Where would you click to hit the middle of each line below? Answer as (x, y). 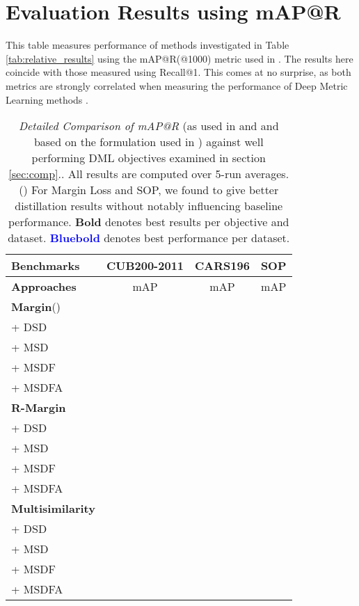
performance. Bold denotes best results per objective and (149, 222)
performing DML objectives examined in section (149, 158)
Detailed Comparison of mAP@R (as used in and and (149, 126)
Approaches (44, 287)
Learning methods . (47, 99)
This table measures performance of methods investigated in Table (147, 45)
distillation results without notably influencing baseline (149, 206)
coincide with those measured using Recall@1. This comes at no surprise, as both (178, 72)
